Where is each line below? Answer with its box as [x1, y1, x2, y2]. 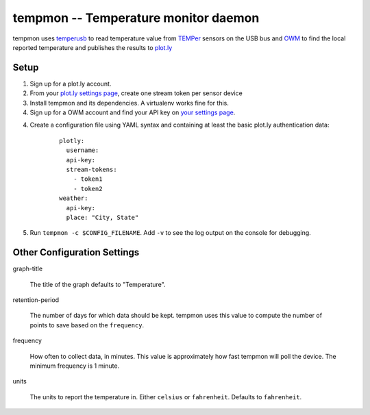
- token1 [73, 175, 103, 183]
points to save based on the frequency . [29, 320, 145, 329]
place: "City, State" [66, 213, 139, 221]
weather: [59, 194, 88, 202]
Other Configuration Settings [12, 247, 140, 258]
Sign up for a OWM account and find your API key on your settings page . [29, 108, 236, 116]
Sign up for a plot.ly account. [29, 79, 112, 88]
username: [66, 147, 99, 154]
